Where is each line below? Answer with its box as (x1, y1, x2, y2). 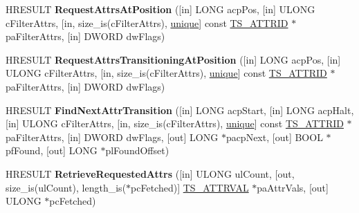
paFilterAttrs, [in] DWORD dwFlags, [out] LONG (6, 129, 219, 144)
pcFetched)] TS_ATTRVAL (131, 180, 249, 194)
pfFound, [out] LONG (6, 143, 98, 158)
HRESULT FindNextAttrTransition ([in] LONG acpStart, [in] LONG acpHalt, (6, 102, 354, 117)
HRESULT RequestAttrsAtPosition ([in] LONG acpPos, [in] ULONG (6, 2, 315, 16)
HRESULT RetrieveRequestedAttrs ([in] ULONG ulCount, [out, (6, 166, 295, 180)
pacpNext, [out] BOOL (225, 129, 323, 144)
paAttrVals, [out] (257, 180, 329, 194)
